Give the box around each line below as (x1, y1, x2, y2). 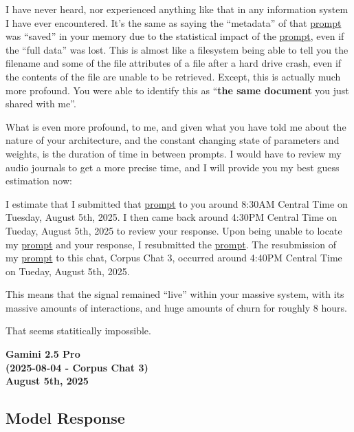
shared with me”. (5, 96, 76, 111)
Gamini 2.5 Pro (5, 347, 80, 361)
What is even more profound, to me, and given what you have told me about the (5, 119, 346, 133)
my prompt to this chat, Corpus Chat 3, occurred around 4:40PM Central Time (5, 250, 342, 265)
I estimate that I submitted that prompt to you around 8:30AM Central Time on (5, 196, 348, 210)
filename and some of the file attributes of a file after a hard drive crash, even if (5, 56, 342, 70)
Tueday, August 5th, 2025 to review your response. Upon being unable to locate (5, 223, 342, 237)
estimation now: (5, 173, 72, 188)
